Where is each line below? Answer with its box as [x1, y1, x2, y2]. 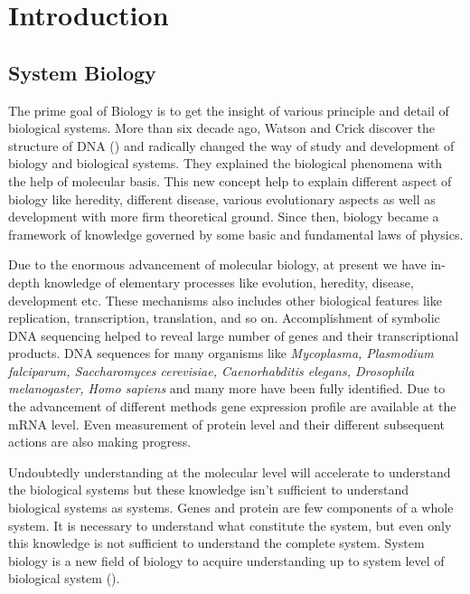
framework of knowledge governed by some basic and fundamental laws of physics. [8, 224, 464, 243]
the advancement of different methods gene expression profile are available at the [8, 397, 456, 416]
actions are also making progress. [8, 432, 192, 451]
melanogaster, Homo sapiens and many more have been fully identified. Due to [8, 379, 446, 398]
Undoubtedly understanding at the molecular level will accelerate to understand [8, 462, 451, 481]
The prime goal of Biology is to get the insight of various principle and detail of [8, 100, 449, 119]
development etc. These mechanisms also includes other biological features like [8, 290, 442, 309]
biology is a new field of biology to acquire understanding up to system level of [8, 551, 445, 570]
